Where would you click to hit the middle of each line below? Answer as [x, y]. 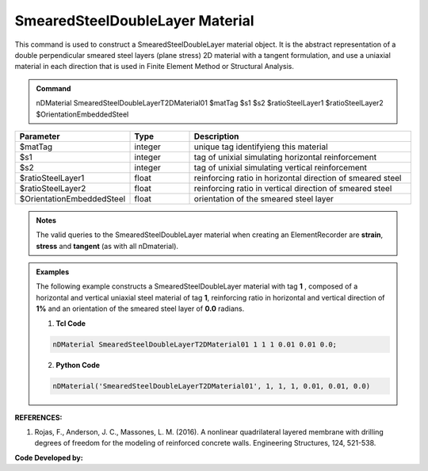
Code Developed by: [49, 458]
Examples [53, 272]
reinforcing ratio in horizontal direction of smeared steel [298, 178]
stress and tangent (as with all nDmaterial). [107, 246]
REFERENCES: [38, 417]
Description [216, 136]
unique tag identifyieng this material [261, 147]
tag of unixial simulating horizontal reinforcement [285, 157]
